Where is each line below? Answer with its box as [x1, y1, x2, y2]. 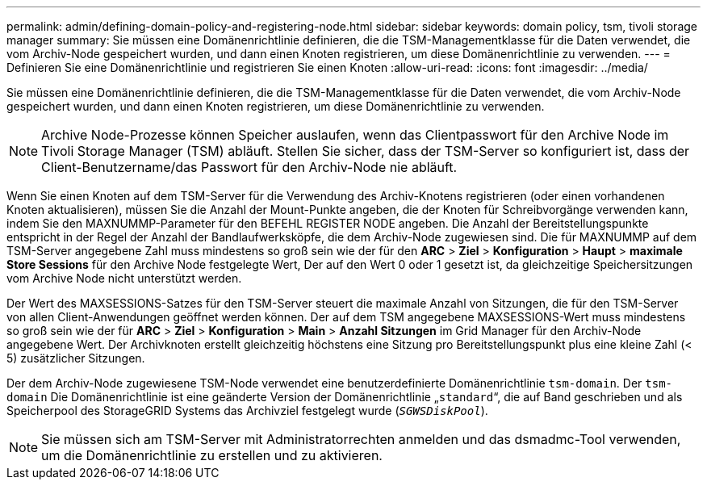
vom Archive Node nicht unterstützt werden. [6, 271, 242, 285]
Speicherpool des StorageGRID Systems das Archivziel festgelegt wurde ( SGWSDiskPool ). [6, 404, 488, 417]
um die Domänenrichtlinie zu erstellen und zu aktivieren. [41, 447, 383, 463]
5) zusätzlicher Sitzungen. [6, 351, 145, 365]
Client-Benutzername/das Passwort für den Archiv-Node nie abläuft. [41, 159, 458, 175]
